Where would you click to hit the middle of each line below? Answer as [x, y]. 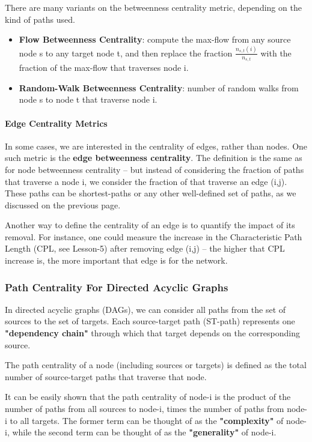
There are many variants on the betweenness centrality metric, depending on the [153, 7]
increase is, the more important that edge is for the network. [116, 260]
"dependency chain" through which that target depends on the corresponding [152, 333]
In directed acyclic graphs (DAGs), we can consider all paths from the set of [145, 309]
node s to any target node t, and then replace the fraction [126, 53]
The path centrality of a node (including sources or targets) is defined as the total [156, 365]
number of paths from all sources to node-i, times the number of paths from [145, 409]
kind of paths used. [40, 19]
